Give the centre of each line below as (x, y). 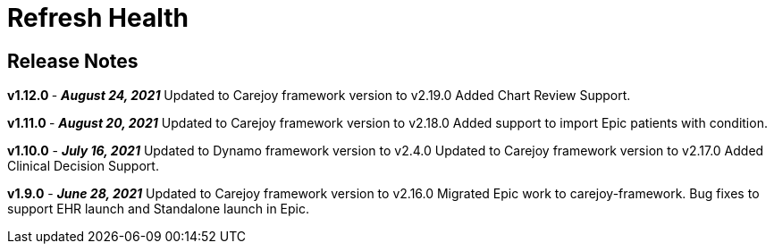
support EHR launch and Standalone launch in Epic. (159, 209)
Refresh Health (98, 18)
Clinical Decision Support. (83, 166)
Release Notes (73, 61)
